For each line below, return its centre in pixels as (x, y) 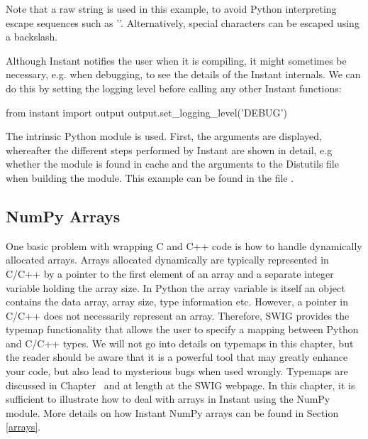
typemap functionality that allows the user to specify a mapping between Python (182, 329)
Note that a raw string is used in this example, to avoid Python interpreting (171, 9)
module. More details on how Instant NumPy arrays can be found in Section (172, 412)
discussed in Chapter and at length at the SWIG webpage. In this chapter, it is (180, 385)
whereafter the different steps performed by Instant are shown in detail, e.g (169, 150)
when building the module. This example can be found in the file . (150, 177)
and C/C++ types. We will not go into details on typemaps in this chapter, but (180, 343)
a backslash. (32, 37)
